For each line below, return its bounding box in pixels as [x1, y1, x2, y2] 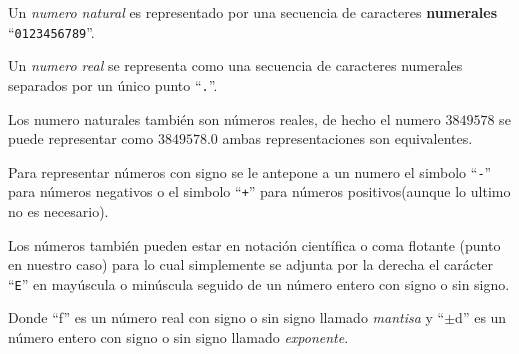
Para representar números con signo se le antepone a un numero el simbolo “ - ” [8, 161, 492, 182]
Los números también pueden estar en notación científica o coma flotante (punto [8, 234, 501, 255]
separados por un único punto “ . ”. [8, 74, 218, 95]
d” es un [455, 307, 507, 328]
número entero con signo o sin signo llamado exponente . [8, 327, 349, 348]
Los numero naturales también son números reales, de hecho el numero [8, 108, 441, 129]
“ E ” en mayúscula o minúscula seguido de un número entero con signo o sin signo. [8, 273, 510, 294]
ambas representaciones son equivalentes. [222, 128, 473, 149]
